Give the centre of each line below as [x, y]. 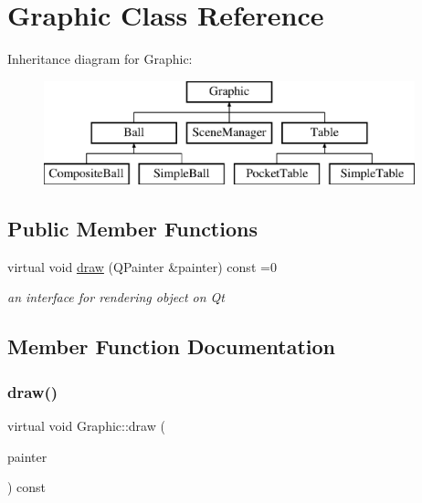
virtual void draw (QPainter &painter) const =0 [142, 266]
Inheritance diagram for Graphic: [100, 59]
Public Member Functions [132, 229]
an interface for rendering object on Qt [116, 297]
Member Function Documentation [172, 346]
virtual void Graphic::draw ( [86, 426]
